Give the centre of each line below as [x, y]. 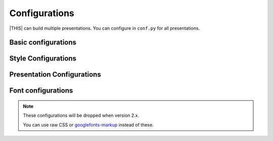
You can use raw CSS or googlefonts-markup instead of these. [88, 125]
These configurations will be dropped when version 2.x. [81, 115]
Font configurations [41, 91]
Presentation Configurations [55, 75]
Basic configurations [43, 43]
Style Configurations [43, 59]
